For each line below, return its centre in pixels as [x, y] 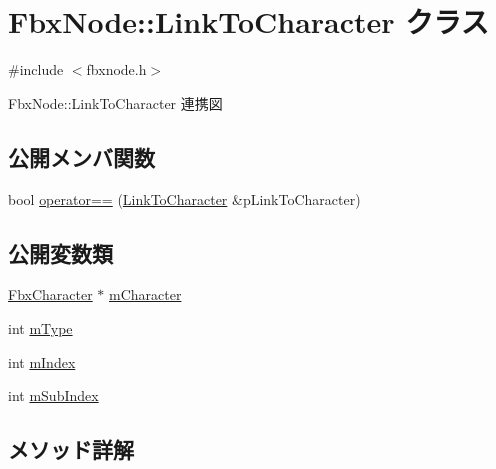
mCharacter [145, 294]
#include [36, 69]
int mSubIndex [53, 395]
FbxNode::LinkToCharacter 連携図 [115, 102]
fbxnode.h [116, 69]
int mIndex [42, 361]
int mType [40, 327]
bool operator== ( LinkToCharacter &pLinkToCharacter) [184, 198]
